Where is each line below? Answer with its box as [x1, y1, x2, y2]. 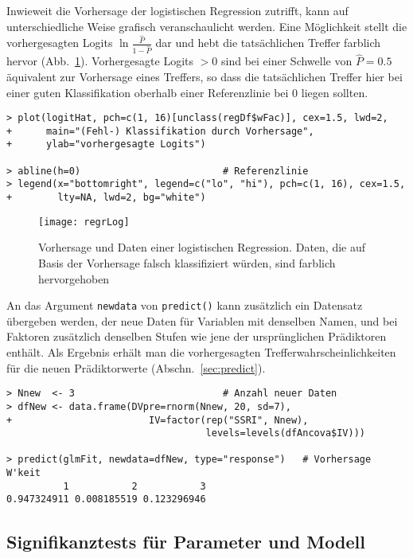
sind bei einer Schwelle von [221, 53, 353, 69]
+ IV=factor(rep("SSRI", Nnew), [6, 414, 309, 426]
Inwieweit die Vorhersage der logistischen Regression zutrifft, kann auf [6, 2, 349, 18]
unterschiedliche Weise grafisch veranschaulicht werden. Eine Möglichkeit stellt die [6, 18, 407, 34]
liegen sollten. [301, 84, 368, 100]
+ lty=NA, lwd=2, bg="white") [6, 192, 206, 204]
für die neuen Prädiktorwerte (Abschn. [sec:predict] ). [6, 359, 266, 376]
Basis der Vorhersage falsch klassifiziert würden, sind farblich [38, 254, 336, 271]
